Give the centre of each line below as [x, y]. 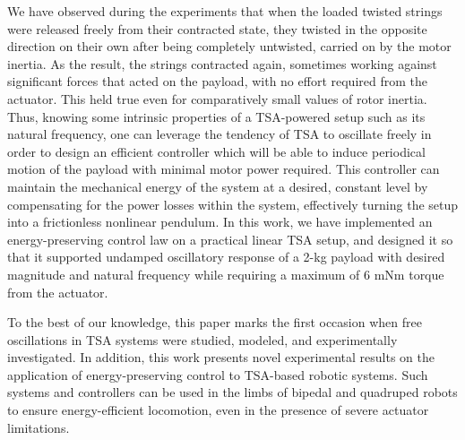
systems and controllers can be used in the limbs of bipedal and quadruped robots [232, 392]
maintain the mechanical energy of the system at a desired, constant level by [218, 186]
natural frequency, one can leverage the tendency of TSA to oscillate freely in [220, 134]
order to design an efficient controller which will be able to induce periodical [216, 151]
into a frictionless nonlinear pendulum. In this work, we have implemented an [220, 222]
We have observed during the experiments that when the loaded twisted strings [225, 11]
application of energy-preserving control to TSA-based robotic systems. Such [218, 374]
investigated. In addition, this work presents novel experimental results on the [221, 357]
